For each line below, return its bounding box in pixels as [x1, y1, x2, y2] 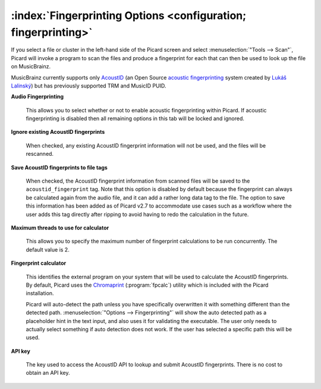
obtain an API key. [26, 369, 70, 377]
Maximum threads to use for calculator [11, 224, 109, 231]
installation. [26, 290, 54, 297]
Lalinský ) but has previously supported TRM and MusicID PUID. [11, 82, 166, 89]
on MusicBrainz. [11, 63, 51, 70]
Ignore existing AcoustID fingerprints [11, 128, 105, 136]
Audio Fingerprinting [11, 93, 64, 101]
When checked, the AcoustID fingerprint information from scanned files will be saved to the [26, 177, 250, 184]
